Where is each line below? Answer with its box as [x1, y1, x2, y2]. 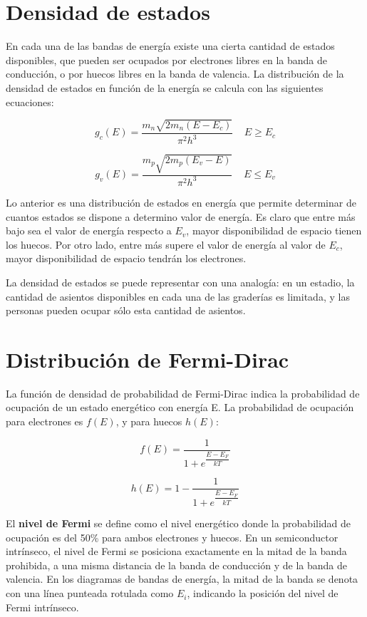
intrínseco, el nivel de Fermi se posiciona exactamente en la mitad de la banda [6, 544, 347, 559]
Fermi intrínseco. [6, 599, 79, 614]
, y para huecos [115, 414, 182, 428]
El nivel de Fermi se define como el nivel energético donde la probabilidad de [6, 516, 351, 531]
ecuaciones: [6, 94, 54, 109]
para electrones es [6, 414, 83, 428]
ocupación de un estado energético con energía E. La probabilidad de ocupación [6, 400, 354, 415]
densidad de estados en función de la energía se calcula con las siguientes [6, 80, 324, 95]
